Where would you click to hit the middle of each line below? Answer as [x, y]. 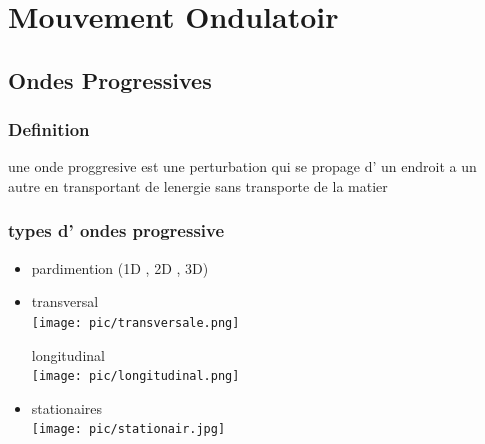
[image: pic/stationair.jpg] [128, 429]
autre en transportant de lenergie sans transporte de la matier [198, 185]
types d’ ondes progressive [116, 230]
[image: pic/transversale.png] [135, 322]
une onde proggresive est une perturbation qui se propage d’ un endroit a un [242, 166]
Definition [49, 129]
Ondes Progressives [110, 79]
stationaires [66, 407]
